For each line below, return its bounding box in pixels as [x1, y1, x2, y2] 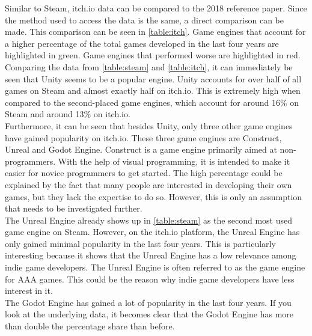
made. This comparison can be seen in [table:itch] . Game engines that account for [5, 25, 306, 38]
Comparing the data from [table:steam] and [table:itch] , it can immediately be [5, 60, 293, 73]
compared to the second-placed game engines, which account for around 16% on [5, 96, 299, 108]
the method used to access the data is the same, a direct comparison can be [5, 13, 284, 26]
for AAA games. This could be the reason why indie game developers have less [5, 272, 295, 285]
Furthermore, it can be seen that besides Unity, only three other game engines [5, 119, 293, 132]
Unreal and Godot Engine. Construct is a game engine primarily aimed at [5, 143, 277, 156]
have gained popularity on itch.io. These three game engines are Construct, [5, 131, 282, 144]
